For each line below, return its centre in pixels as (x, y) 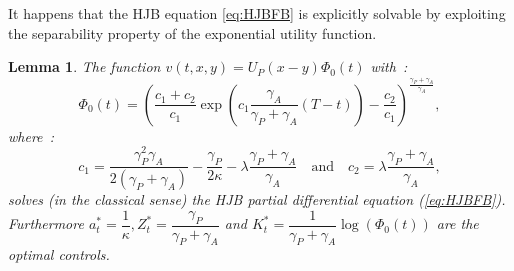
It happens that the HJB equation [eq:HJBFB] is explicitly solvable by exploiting (257, 13)
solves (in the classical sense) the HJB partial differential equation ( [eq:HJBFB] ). (257, 199)
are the (457, 223)
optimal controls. (59, 254)
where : (31, 135)
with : (389, 66)
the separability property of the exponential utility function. (192, 32)
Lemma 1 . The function (84, 66)
